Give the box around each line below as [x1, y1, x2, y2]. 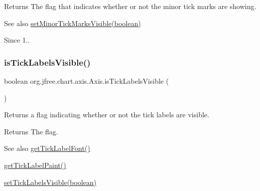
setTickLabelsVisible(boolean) [4, 176, 96, 187]
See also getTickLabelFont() [4, 143, 90, 153]
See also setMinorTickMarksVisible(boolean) [4, 18, 141, 28]
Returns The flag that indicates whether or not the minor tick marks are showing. [4, 1, 256, 11]
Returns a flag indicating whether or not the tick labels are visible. [4, 109, 209, 120]
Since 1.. [4, 35, 30, 45]
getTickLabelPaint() [4, 159, 66, 170]
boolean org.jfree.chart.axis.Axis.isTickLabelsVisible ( [4, 76, 169, 86]
